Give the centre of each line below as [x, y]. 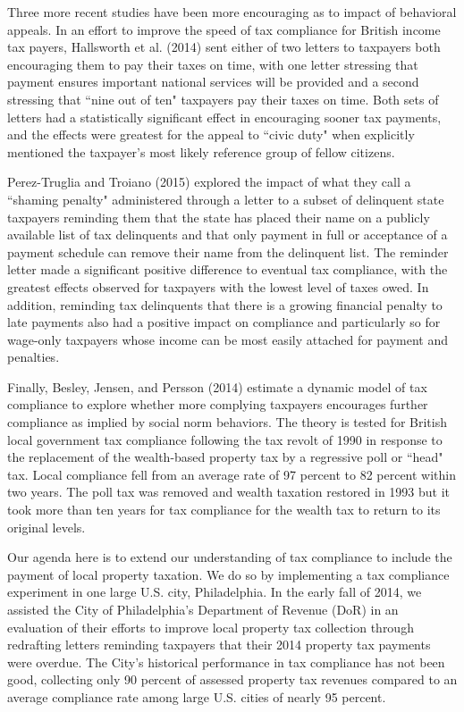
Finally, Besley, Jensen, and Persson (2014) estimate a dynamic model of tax [217, 386]
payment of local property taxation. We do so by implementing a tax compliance [228, 574]
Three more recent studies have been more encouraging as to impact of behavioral [232, 12]
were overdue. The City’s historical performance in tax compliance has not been [226, 662]
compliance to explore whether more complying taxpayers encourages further [218, 404]
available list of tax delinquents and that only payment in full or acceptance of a [228, 235]
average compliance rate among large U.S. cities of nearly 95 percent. [197, 696]
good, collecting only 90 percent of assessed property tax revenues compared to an [232, 679]
